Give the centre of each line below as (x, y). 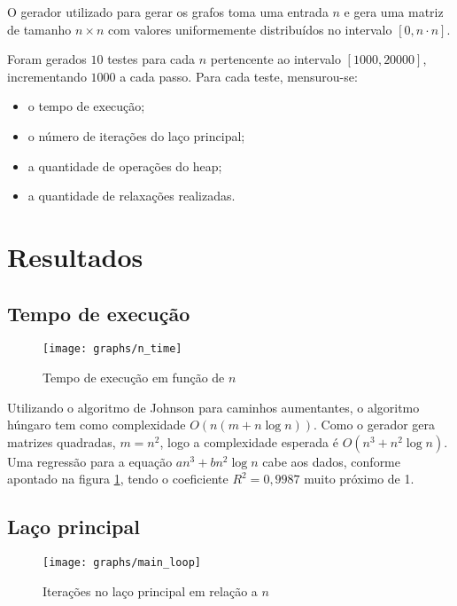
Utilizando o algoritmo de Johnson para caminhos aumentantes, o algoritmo (213, 407)
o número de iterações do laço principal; (136, 135)
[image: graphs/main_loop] (122, 563)
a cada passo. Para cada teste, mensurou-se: (239, 76)
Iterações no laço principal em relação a (150, 590)
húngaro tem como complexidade (97, 425)
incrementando (47, 76)
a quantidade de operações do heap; (125, 165)
